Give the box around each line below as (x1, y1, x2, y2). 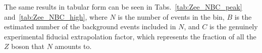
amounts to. (55, 41, 92, 51)
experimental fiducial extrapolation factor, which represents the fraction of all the (4, 31, 256, 41)
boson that (11, 41, 45, 51)
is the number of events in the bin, (118, 11, 225, 22)
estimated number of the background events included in (4, 21, 176, 32)
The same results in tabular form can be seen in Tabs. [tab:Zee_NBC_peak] (4, 2, 242, 12)
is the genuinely (209, 21, 258, 32)
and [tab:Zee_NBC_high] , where (4, 11, 108, 22)
